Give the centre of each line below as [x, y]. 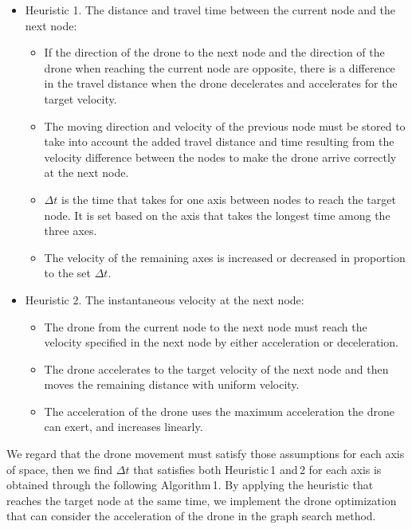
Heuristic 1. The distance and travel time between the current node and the [210, 10]
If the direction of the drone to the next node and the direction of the [214, 52]
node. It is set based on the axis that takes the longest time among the [217, 215]
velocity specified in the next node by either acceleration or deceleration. [221, 342]
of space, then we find [60, 469]
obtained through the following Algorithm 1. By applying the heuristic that [190, 485]
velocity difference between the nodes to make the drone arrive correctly [220, 157]
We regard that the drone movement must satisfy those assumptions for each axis [206, 454]
